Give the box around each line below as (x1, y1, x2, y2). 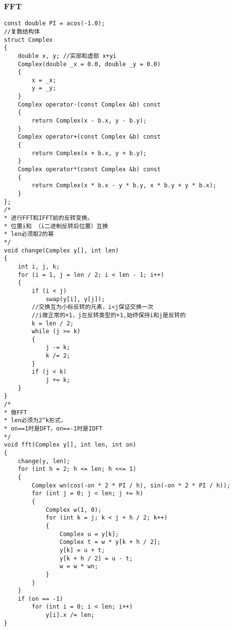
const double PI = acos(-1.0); (4, 20, 105, 27)
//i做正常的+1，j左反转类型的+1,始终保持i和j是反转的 (32, 311, 186, 319)
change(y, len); (18, 457, 71, 465)
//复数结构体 (4, 28, 40, 35)
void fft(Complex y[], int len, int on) (4, 441, 137, 449)
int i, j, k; (18, 263, 60, 270)
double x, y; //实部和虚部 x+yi (18, 52, 117, 59)
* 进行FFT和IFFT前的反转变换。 (4, 214, 93, 221)
